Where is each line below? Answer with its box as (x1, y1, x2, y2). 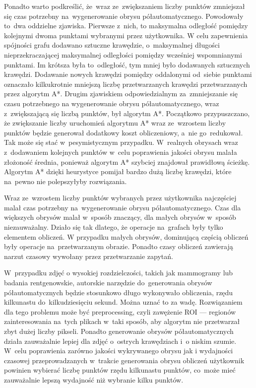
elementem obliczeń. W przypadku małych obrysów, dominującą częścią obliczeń (4, 231, 249, 242)
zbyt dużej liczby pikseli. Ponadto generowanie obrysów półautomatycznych (4, 326, 234, 336)
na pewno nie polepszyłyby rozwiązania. (4, 176, 127, 186)
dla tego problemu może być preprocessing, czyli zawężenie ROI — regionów (4, 306, 236, 317)
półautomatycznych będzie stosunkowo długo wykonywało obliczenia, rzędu (4, 287, 233, 297)
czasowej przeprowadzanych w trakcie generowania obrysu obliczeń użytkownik (4, 355, 245, 365)
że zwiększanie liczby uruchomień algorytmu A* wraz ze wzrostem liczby (4, 118, 226, 128)
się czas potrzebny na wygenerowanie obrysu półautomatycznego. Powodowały (4, 10, 244, 21)
